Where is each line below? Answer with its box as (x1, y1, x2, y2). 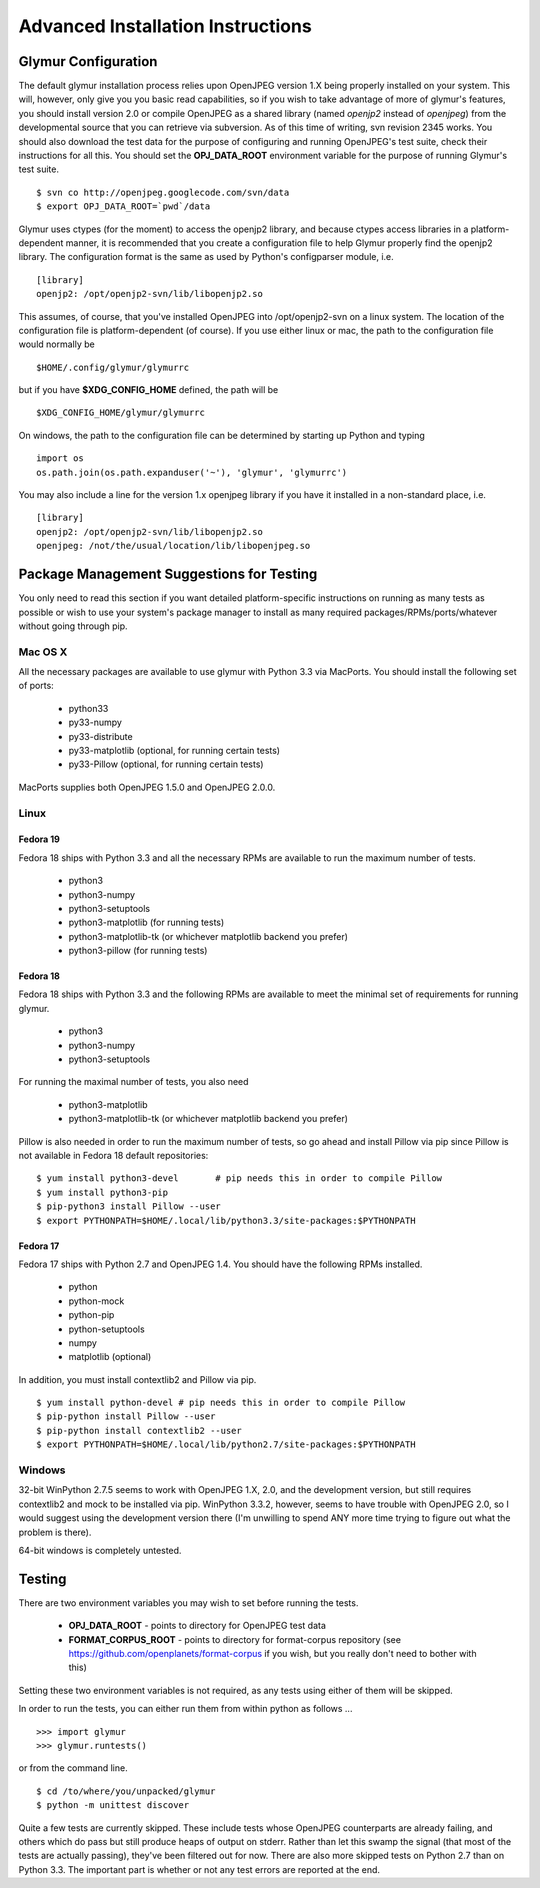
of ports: (18, 680, 54, 692)
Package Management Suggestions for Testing (18, 566, 318, 583)
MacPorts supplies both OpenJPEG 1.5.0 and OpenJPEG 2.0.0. (18, 781, 276, 793)
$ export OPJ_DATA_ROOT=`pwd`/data (36, 201, 211, 212)
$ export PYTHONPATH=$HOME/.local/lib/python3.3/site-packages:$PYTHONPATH (36, 1215, 416, 1226)
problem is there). (18, 1526, 92, 1538)
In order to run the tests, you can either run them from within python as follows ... (18, 1703, 353, 1715)
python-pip (68, 1309, 115, 1321)
